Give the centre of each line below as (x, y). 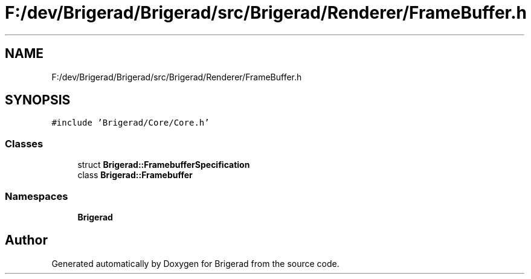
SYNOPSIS (38, 100)
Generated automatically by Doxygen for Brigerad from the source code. (195, 263)
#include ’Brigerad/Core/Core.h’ (130, 123)
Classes (24, 143)
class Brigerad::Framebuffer (135, 175)
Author (26, 240)
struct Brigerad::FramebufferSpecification (164, 165)
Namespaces (37, 196)
